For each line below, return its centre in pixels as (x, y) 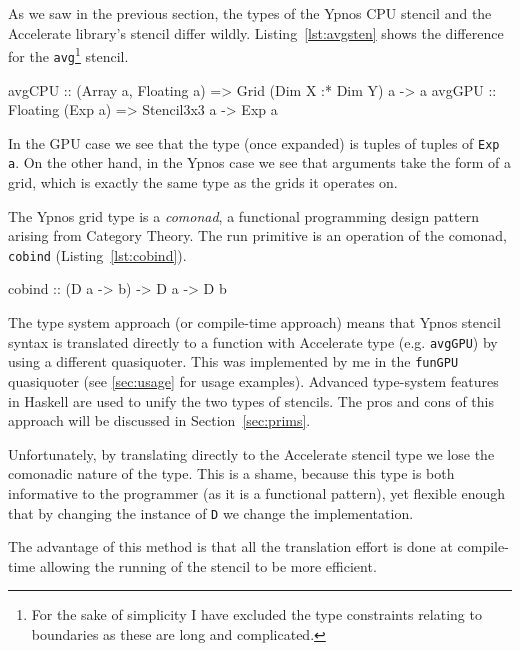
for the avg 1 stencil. (68, 54)
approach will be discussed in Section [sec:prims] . (159, 420)
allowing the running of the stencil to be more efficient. (208, 565)
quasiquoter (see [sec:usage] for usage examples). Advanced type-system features (253, 380)
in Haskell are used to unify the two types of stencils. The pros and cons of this (251, 400)
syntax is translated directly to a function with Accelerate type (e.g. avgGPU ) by (253, 341)
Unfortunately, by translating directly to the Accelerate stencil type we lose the (251, 453)
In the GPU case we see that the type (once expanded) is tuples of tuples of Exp (254, 142)
